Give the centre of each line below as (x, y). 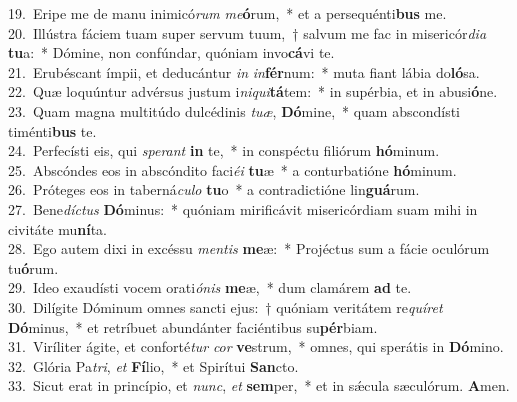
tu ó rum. (33, 267)
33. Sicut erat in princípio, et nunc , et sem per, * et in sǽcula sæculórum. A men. (259, 385)
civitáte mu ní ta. (57, 228)
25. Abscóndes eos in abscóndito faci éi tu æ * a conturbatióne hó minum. (232, 169)
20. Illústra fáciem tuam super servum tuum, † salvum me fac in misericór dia (247, 32)
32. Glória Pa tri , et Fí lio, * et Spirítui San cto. (153, 365)
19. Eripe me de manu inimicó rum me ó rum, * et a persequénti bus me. (227, 13)
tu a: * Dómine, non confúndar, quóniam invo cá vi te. (171, 52)
